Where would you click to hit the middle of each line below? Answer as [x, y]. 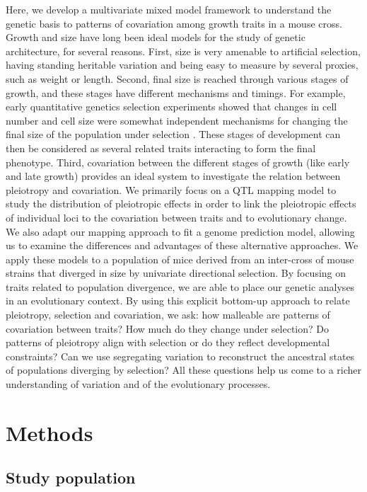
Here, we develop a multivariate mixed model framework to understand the [169, 9]
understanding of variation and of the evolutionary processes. [138, 384]
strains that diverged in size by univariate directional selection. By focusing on [176, 273]
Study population [71, 477]
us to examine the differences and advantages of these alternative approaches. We [182, 245]
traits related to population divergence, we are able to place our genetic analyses [180, 286]
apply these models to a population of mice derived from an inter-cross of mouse [180, 259]
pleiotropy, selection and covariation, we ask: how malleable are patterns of [168, 315]
